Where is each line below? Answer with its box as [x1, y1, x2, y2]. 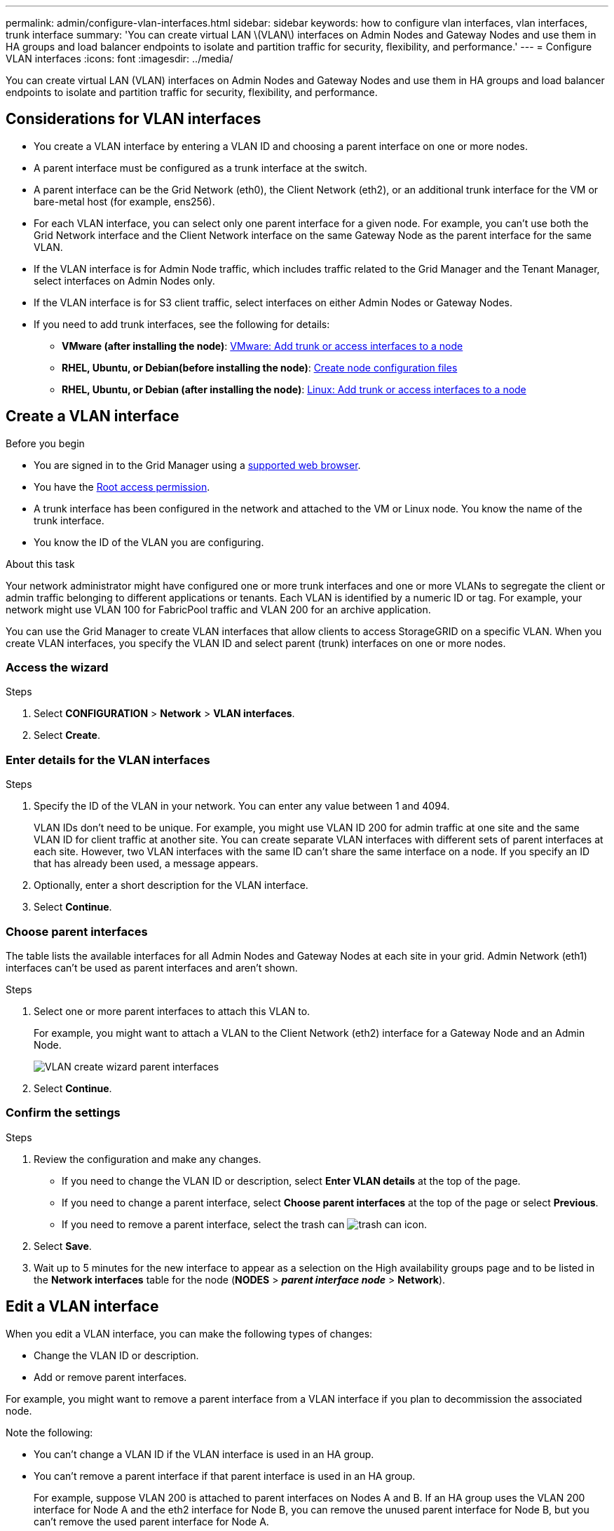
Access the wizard [6, 660, 109, 675]
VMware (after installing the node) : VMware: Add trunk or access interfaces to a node [62, 339, 463, 352]
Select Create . [34, 729, 100, 742]
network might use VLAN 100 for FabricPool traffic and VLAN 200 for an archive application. [6, 603, 431, 615]
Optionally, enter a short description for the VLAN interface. [34, 879, 308, 892]
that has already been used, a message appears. [34, 857, 259, 870]
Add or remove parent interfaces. [34, 1370, 187, 1383]
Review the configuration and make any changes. [34, 1152, 261, 1165]
